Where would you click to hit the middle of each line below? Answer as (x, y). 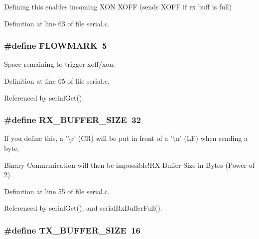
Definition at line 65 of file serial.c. (57, 81)
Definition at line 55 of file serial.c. (57, 191)
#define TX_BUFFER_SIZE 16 (72, 230)
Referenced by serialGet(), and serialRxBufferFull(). (83, 208)
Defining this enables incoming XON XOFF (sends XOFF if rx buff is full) (118, 6)
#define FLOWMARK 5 (56, 46)
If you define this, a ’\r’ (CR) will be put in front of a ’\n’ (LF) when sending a (126, 138)
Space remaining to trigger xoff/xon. (60, 64)
